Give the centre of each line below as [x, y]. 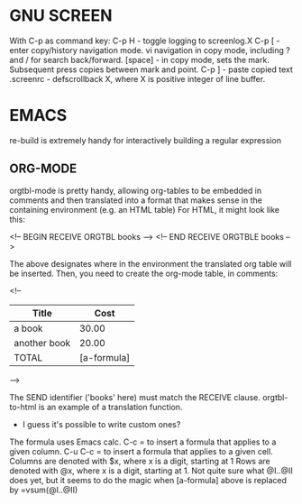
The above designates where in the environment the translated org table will [151, 263]
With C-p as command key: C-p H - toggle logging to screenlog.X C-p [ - [145, 41]
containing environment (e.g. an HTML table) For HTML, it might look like [145, 209]
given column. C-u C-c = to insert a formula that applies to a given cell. [141, 451]
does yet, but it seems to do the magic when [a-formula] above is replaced [148, 480]
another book [42, 343]
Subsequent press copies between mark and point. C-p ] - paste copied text [151, 69]
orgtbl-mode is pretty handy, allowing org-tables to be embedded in [136, 190]
